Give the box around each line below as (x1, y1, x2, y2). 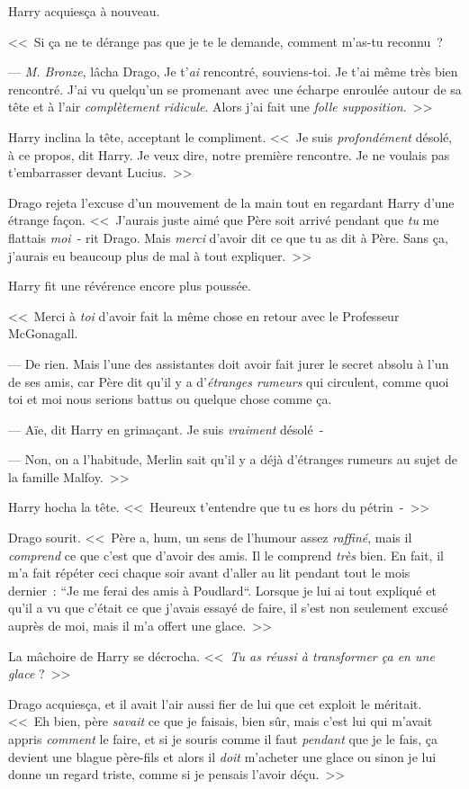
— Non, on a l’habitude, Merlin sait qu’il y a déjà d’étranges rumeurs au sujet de (8, 450, 458, 469)
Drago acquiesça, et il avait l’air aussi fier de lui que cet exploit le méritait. (8, 694, 422, 713)
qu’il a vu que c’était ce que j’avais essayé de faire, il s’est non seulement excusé (8, 598, 448, 617)
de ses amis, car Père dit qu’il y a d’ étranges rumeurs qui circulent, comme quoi (8, 372, 449, 390)
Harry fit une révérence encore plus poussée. (8, 276, 251, 295)
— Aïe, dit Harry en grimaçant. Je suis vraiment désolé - (8, 419, 324, 438)
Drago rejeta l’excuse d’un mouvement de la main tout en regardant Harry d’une (8, 193, 455, 211)
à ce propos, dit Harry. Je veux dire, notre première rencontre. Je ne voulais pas (8, 145, 450, 164)
